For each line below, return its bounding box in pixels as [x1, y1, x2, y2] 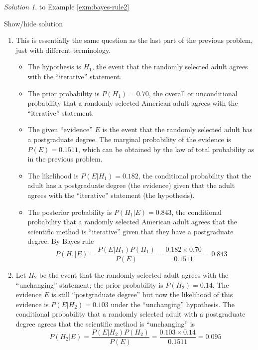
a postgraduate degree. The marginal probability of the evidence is [27, 134, 231, 144]
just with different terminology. [15, 44, 111, 55]
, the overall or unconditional [148, 88, 238, 98]
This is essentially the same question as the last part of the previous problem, [15, 35, 253, 45]
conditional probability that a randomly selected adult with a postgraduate [15, 309, 246, 319]
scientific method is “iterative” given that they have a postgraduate [27, 226, 234, 236]
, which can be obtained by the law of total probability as [78, 144, 255, 154]
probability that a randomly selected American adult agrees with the [27, 98, 238, 108]
